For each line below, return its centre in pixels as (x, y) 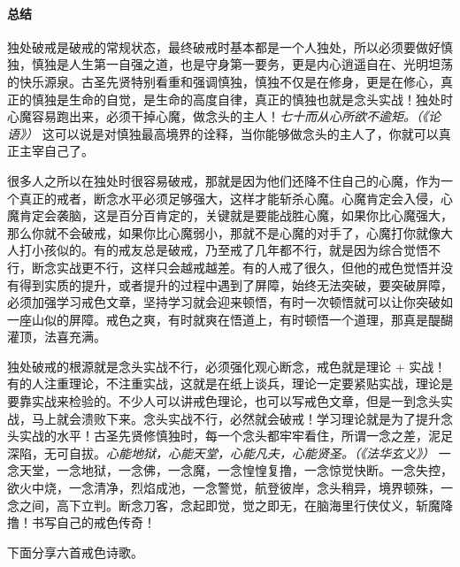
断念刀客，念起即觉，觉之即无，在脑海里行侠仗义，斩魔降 (285, 505)
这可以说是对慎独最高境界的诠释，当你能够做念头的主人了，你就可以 (240, 133)
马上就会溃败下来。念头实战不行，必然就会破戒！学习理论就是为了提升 (236, 418)
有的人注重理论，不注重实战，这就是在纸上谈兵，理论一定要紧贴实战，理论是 (230, 383)
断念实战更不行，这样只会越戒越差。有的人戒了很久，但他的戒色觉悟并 (236, 267)
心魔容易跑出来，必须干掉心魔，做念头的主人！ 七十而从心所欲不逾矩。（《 (218, 116)
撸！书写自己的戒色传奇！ (81, 522)
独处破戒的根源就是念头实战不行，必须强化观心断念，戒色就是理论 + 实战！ (227, 366)
